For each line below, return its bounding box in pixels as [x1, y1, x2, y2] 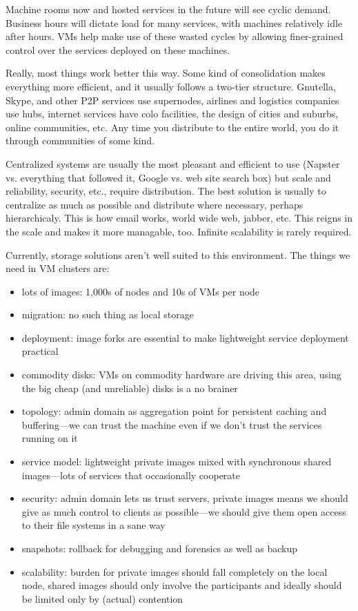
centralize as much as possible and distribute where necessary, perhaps [6, 197, 304, 211]
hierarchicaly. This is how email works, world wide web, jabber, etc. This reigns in [6, 211, 353, 225]
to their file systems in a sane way [21, 518, 166, 532]
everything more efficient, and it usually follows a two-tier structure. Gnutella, [6, 79, 336, 93]
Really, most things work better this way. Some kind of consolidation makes [6, 66, 326, 80]
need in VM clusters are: [6, 261, 110, 275]
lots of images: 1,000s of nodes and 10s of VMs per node [21, 284, 260, 298]
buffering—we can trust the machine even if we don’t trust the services [21, 417, 322, 431]
